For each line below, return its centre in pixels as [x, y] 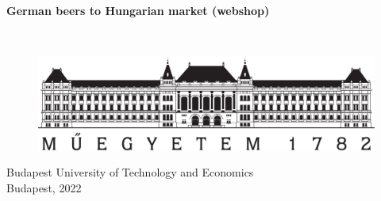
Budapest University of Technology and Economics [130, 172]
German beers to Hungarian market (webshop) [138, 10]
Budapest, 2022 [44, 187]
